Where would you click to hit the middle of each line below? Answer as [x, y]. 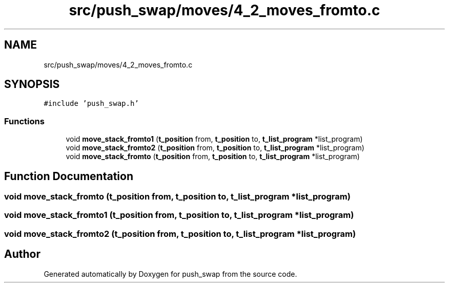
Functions [24, 121]
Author [22, 254]
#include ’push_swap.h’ [91, 104]
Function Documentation [69, 176]
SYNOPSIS [32, 84]
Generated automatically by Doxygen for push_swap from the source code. [170, 274]
